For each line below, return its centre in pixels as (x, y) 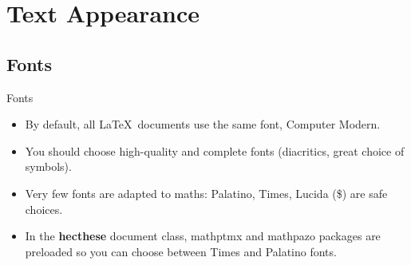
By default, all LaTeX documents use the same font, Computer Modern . (203, 124)
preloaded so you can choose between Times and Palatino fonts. (181, 251)
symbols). (48, 166)
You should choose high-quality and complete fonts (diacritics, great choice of (215, 150)
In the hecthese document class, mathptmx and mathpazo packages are (203, 236)
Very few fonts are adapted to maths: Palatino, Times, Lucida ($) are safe (206, 193)
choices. (44, 209)
